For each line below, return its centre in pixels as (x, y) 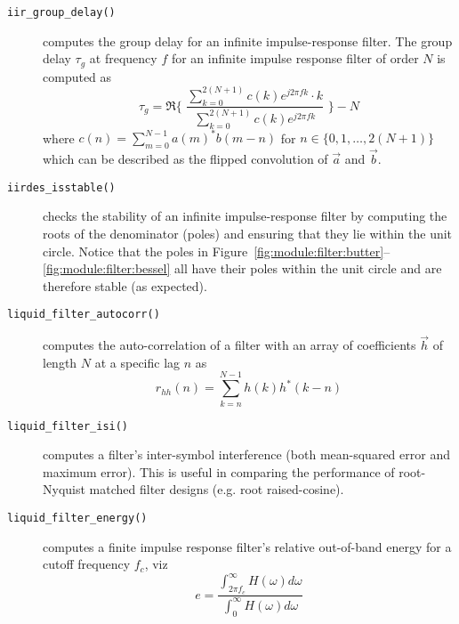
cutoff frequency (87, 564)
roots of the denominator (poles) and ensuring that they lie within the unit (248, 233)
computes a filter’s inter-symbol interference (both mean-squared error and (246, 454)
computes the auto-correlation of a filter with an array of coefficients (229, 345)
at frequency (123, 58)
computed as (77, 76)
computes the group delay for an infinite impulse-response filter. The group (248, 41)
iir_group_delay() (61, 12)
